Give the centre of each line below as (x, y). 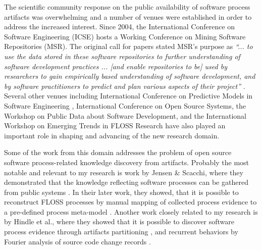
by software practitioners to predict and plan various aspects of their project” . (125, 86)
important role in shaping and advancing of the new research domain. (112, 135)
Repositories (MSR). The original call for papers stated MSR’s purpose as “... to (128, 46)
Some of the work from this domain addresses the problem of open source (118, 152)
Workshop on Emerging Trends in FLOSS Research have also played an (115, 126)
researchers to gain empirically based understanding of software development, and (130, 76)
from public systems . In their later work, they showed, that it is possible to (121, 192)
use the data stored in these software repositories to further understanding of (122, 56)
